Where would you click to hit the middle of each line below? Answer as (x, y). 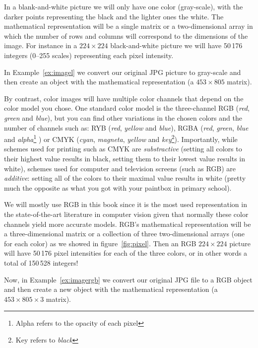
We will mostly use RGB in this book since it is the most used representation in (126, 204)
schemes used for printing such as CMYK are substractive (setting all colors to (123, 149)
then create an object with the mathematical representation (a (99, 82)
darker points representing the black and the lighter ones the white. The (114, 16)
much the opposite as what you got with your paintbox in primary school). (118, 187)
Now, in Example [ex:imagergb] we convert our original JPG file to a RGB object (128, 279)
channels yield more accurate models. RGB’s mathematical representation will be (128, 224)
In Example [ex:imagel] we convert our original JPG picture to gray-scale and (123, 72)
